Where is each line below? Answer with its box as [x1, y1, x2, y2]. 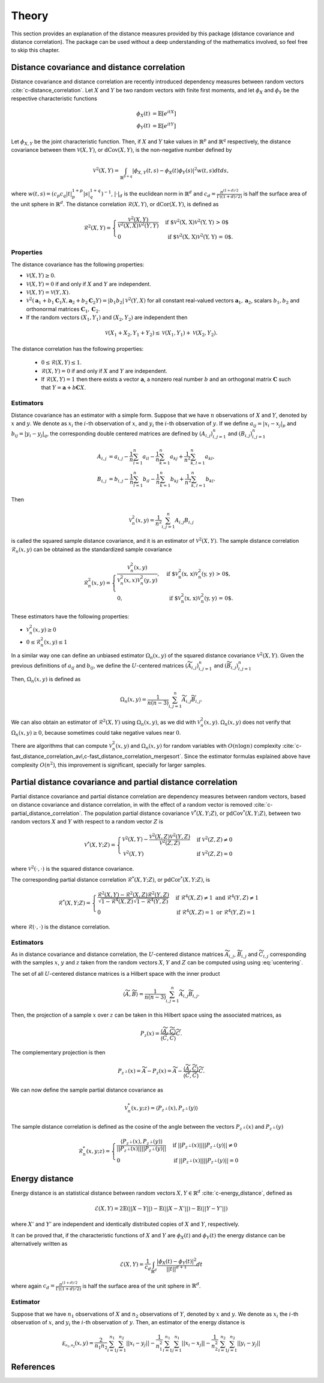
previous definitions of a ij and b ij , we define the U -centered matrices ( [11, 662, 188, 671]
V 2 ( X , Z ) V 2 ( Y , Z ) [149, 832, 191, 840]
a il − [142, 453, 155, 461]
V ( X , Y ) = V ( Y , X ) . [26, 288, 70, 296]
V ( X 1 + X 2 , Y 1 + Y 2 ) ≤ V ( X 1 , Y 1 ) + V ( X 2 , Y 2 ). [105, 330, 218, 338]
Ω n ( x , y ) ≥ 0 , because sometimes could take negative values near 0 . [11, 729, 181, 738]
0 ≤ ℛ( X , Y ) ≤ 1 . [41, 359, 82, 366]
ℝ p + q [119, 174, 133, 181]
